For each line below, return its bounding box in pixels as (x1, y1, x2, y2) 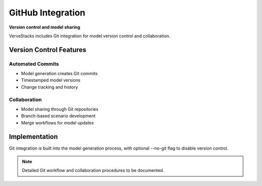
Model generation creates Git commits (21, 71, 98, 77)
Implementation (9, 132, 58, 140)
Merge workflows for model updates (21, 120, 94, 125)
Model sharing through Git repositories (21, 107, 99, 112)
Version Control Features (9, 46, 87, 54)
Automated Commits (9, 61, 59, 67)
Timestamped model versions (21, 77, 81, 83)
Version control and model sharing (9, 24, 81, 30)
